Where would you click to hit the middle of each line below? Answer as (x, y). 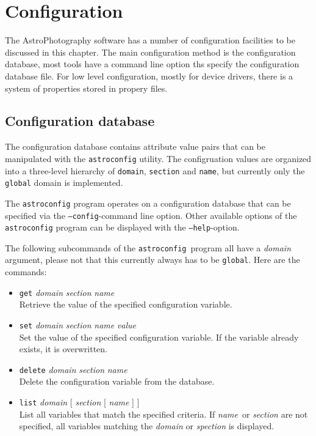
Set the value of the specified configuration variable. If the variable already (159, 337)
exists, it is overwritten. (63, 349)
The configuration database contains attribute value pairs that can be (135, 146)
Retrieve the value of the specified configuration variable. (126, 304)
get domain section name (67, 292)
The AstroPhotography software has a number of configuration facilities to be (150, 40)
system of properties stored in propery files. (86, 88)
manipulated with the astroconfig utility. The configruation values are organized (158, 158)
